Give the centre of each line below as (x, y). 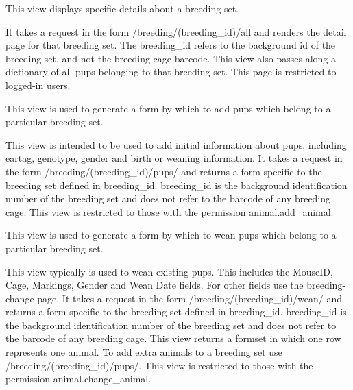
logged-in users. (38, 85)
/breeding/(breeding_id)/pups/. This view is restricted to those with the (159, 365)
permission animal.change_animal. (78, 379)
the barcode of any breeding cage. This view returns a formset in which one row (173, 338)
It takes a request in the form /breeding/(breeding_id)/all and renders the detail (176, 31)
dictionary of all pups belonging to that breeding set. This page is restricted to (171, 72)
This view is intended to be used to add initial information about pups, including (176, 144)
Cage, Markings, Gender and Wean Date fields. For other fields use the (155, 285)
